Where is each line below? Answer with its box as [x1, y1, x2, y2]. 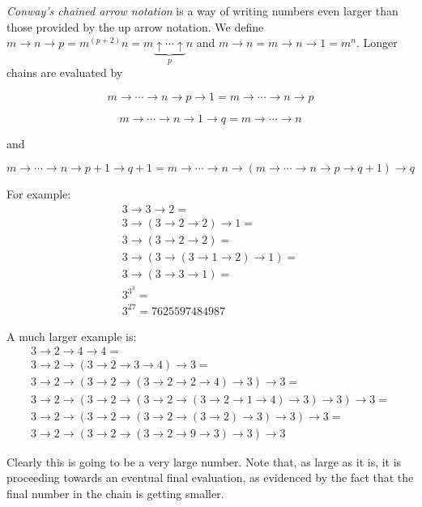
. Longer [356, 34, 398, 51]
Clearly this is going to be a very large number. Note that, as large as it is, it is [6, 453, 402, 470]
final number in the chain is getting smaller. [6, 484, 224, 501]
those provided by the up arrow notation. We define [6, 18, 264, 35]
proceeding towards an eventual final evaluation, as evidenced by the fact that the [6, 469, 414, 486]
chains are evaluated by [6, 64, 123, 81]
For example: [6, 185, 71, 202]
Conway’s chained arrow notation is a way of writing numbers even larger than [6, 2, 399, 19]
